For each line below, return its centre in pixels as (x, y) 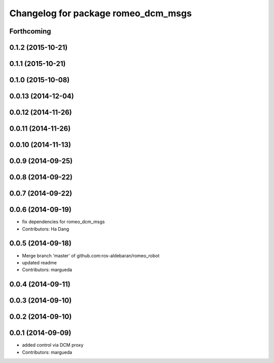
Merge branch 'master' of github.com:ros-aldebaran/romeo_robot (91, 255)
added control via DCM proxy (53, 345)
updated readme (39, 262)
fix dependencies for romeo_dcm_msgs (63, 222)
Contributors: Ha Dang (46, 229)
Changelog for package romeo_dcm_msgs (101, 13)
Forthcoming (30, 31)
